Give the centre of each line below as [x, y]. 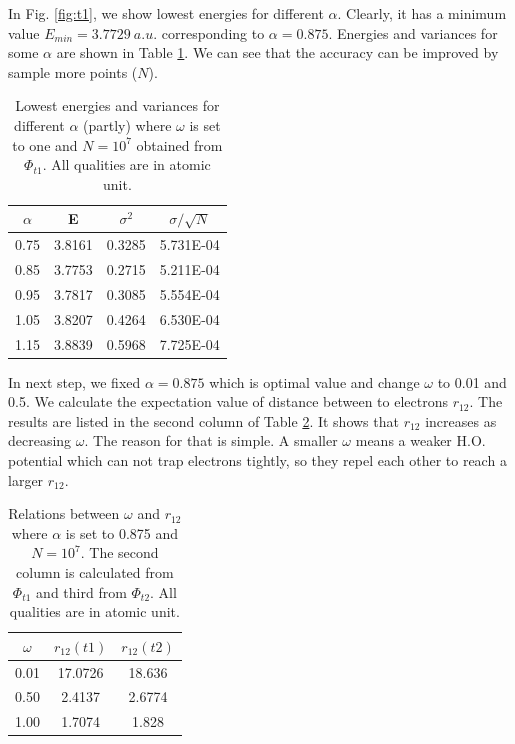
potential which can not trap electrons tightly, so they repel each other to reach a [257, 460]
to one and [45, 144]
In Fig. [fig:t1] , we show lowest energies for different [166, 13]
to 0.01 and [472, 381]
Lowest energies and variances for [117, 105]
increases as [461, 420]
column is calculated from [95, 572]
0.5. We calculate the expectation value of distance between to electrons [228, 401]
